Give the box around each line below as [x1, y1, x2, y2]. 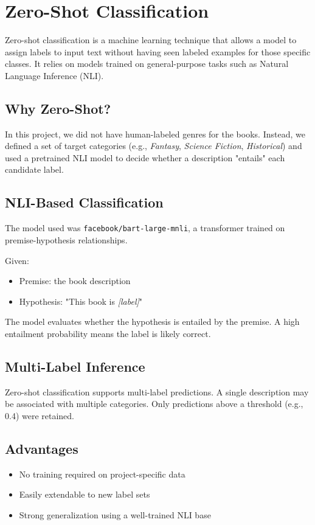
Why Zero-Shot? [5, 99, 111, 117]
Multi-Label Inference [5, 356, 145, 375]
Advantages [5, 439, 78, 457]
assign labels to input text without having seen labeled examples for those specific [5, 45, 311, 58]
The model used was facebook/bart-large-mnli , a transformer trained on [5, 221, 285, 234]
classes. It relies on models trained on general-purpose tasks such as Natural [5, 57, 289, 70]
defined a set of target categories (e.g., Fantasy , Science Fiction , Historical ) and [5, 139, 302, 152]
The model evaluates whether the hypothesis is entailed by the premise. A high [5, 315, 300, 328]
